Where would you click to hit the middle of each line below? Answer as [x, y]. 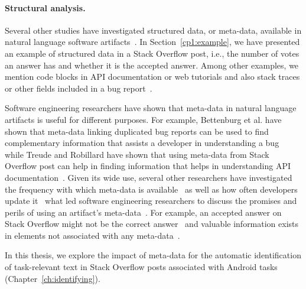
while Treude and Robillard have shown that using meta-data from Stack [137, 154]
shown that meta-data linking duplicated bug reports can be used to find [137, 131]
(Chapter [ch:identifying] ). [53, 278]
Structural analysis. [45, 7]
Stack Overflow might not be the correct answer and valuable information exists [152, 224]
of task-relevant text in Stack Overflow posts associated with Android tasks [141, 267]
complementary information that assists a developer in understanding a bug [142, 143]
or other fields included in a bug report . [79, 88]
